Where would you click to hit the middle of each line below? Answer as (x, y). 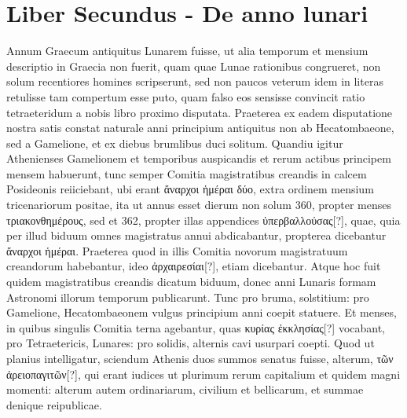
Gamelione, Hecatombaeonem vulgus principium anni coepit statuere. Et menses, (202, 312)
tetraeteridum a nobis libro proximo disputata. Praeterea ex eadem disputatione (200, 112)
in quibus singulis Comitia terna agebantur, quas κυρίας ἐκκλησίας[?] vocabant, (196, 327)
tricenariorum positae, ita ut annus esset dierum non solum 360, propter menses (199, 205)
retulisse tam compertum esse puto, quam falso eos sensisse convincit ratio (186, 96)
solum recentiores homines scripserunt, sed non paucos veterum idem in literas (195, 81)
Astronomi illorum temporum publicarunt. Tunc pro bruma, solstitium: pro (188, 297)
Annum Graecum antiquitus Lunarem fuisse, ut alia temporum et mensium (187, 51)
